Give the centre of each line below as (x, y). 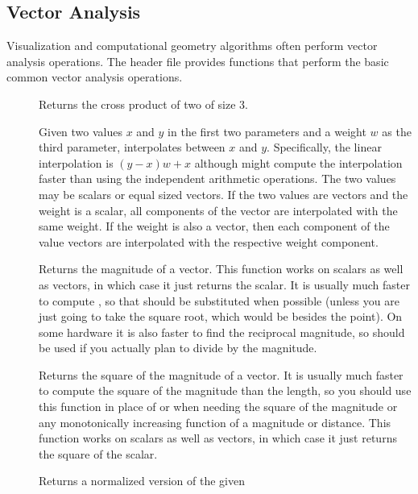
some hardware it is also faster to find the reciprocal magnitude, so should (222, 332)
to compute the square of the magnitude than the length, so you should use (225, 390)
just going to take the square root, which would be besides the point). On (221, 316)
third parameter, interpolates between (132, 147)
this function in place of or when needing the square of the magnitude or (218, 407)
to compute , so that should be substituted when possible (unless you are (219, 300)
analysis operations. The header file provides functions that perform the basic (198, 61)
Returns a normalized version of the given (142, 481)
